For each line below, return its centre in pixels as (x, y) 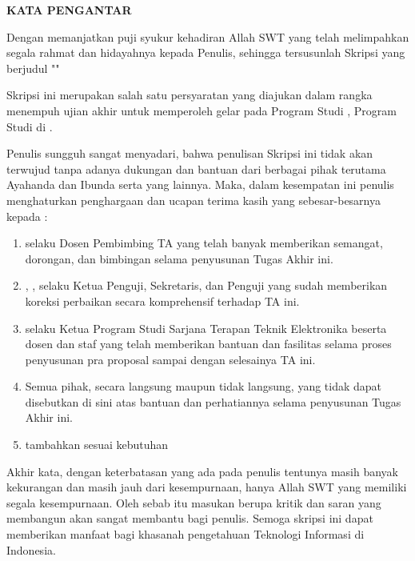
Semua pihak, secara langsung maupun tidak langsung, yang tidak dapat (204, 386)
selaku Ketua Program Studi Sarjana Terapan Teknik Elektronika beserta (206, 328)
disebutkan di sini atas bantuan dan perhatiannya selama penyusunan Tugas (213, 401)
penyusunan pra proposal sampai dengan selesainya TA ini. (170, 359)
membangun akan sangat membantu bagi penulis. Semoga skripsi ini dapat (190, 518)
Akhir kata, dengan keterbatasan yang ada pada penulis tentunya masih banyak (202, 471)
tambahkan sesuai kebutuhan (97, 445)
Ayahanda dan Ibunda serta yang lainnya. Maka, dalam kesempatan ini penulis (200, 184)
